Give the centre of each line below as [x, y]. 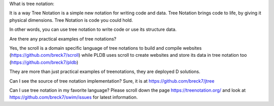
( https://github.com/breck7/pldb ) [44, 62]
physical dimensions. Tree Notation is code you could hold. [71, 20]
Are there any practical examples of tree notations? [63, 39]
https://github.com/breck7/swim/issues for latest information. [74, 97]
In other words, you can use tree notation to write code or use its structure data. [93, 29]
